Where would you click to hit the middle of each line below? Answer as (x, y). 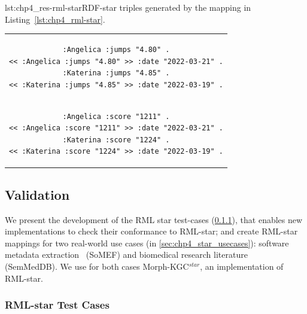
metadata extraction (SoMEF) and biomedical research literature (126, 254)
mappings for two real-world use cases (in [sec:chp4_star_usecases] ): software (147, 243)
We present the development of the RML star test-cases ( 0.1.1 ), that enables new (154, 219)
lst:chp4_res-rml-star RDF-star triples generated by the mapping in (128, 7)
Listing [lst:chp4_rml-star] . (55, 19)
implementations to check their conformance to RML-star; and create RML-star (151, 231)
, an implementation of (242, 266)
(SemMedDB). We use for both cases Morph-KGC (97, 266)
